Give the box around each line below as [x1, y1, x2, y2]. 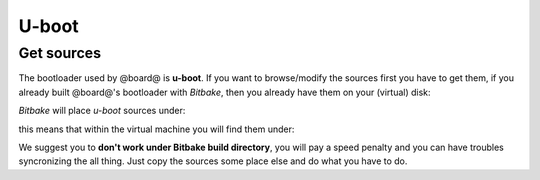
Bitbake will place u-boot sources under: [18, 105, 186, 117]
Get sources [18, 44, 102, 62]
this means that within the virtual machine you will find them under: [18, 123, 295, 135]
